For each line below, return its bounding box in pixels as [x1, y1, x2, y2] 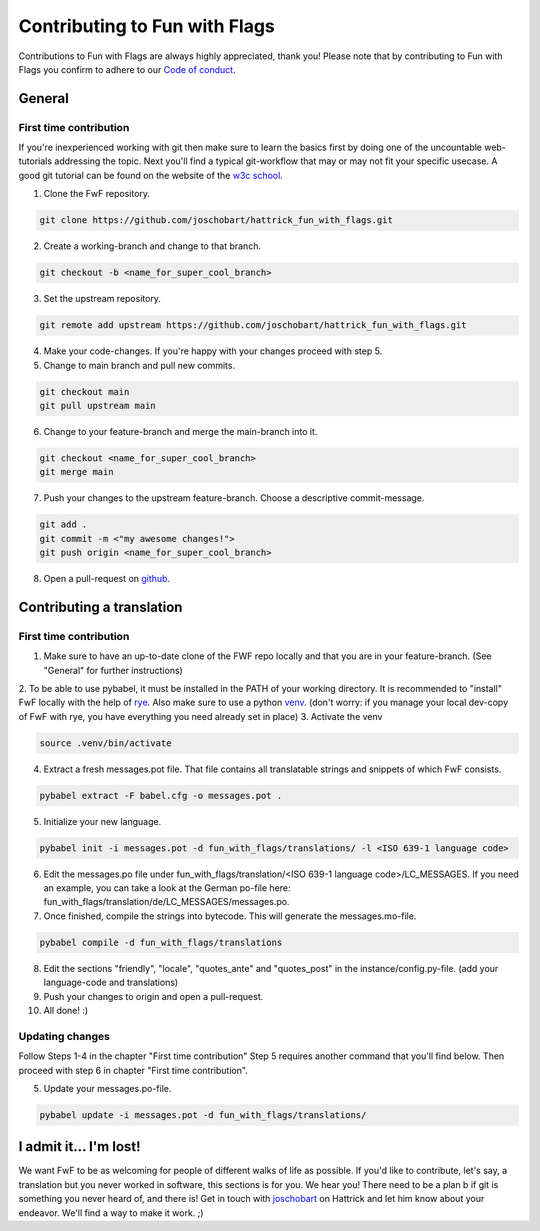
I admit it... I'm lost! [18, 1138, 141, 1155]
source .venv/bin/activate [39, 737, 172, 749]
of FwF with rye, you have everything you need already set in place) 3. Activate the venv [18, 710, 383, 722]
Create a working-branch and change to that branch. [43, 240, 262, 252]
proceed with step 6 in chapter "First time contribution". [18, 1064, 249, 1076]
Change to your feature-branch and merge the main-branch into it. [43, 425, 318, 437]
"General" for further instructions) [43, 664, 184, 676]
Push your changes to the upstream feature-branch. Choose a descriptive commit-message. [43, 492, 425, 504]
